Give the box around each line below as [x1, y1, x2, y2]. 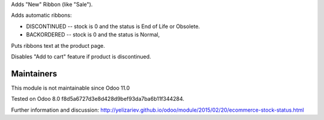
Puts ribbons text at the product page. [11, 42, 105, 49]
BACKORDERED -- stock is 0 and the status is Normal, [26, 31, 160, 38]
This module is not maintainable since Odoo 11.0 [11, 84, 130, 91]
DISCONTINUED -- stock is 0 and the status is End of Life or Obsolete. [26, 23, 200, 30]
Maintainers [11, 69, 58, 79]
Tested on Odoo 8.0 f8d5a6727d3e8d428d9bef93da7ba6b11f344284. [11, 96, 185, 103]
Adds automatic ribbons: [11, 12, 72, 19]
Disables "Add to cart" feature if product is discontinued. [11, 53, 151, 60]
